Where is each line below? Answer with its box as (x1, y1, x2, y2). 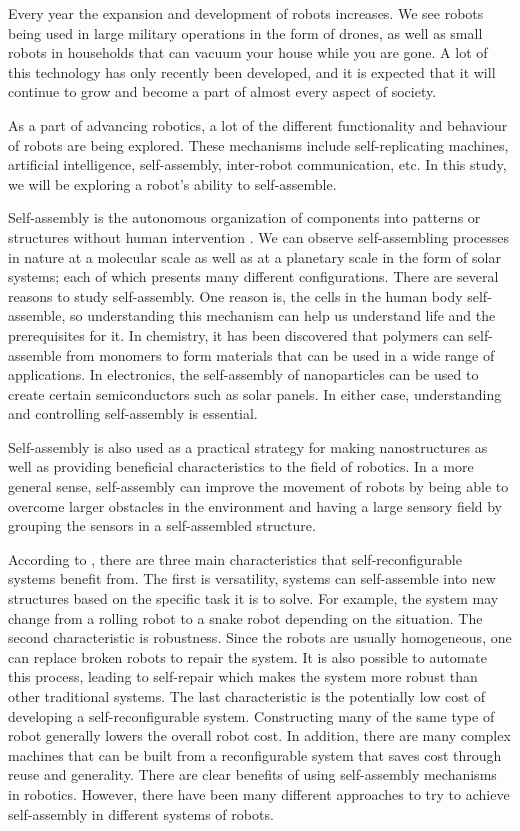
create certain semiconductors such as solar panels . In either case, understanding (8, 383, 502, 404)
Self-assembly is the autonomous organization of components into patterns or (8, 207, 481, 228)
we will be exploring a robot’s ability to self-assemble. (8, 173, 337, 194)
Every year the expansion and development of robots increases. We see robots (8, 3, 484, 23)
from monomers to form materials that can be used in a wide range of (66, 344, 495, 365)
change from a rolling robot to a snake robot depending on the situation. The (8, 607, 483, 628)
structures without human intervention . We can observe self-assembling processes (8, 226, 509, 247)
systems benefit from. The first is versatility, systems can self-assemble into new (8, 568, 496, 589)
